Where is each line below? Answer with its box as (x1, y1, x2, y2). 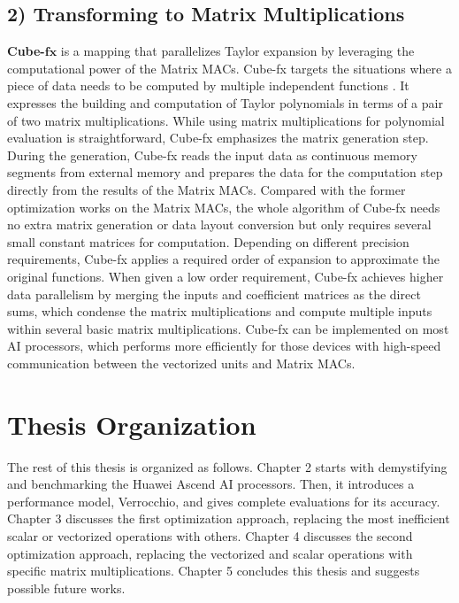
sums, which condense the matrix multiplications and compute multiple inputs (7, 302, 432, 321)
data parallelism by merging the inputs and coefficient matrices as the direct (7, 284, 421, 303)
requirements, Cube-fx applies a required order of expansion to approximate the (7, 250, 440, 268)
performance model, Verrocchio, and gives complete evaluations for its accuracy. (7, 491, 440, 510)
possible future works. (7, 578, 126, 597)
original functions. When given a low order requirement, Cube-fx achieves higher (7, 267, 444, 285)
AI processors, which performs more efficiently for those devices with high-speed (7, 336, 441, 355)
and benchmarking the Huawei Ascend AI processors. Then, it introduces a (7, 475, 415, 493)
